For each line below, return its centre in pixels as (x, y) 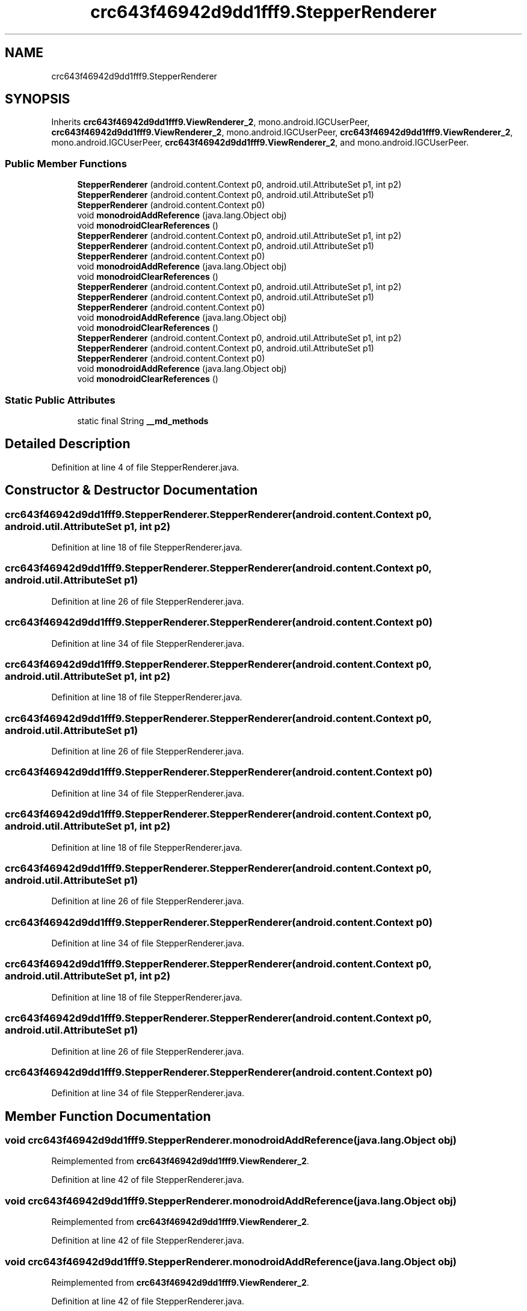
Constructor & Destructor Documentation (131, 490)
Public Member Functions (66, 163)
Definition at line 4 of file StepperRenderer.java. (145, 467)
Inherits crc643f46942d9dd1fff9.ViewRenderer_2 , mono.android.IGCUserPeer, (211, 122)
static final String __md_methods (143, 421)
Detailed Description (68, 444)
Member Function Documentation (108, 1116)
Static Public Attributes (60, 400)
